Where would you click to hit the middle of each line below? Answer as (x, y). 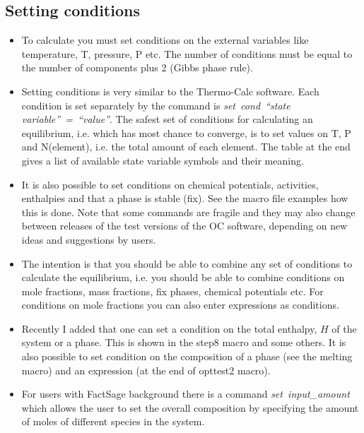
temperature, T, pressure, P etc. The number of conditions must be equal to (187, 53)
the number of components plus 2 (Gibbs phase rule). (137, 67)
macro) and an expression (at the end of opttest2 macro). (146, 370)
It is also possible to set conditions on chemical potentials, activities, (170, 184)
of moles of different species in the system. (113, 421)
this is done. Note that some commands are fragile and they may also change (188, 212)
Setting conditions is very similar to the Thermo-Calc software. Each (170, 91)
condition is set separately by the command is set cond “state (156, 105)
